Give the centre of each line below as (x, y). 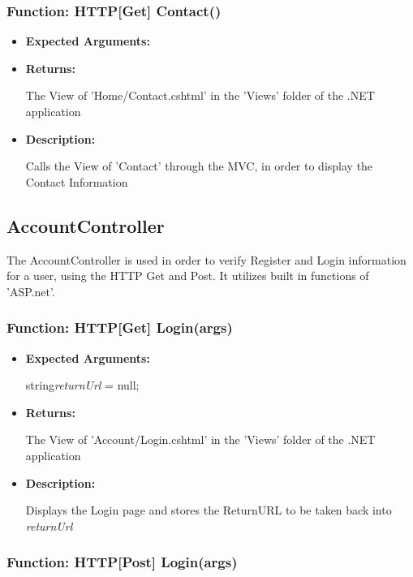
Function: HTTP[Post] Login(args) (122, 562)
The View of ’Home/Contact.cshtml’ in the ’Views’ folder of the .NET (200, 95)
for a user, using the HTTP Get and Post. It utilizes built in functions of (188, 276)
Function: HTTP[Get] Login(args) (120, 327)
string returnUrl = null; (82, 385)
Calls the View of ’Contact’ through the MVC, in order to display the (199, 166)
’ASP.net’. (31, 291)
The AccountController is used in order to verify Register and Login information (206, 259)
